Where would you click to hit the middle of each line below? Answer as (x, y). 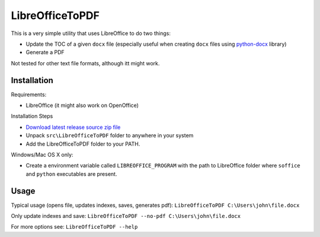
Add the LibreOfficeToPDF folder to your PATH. (83, 144)
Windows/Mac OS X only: (42, 154)
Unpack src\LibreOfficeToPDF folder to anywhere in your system (110, 135)
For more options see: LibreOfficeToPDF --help (74, 227)
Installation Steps (32, 116)
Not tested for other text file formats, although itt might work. (85, 63)
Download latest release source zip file (73, 127)
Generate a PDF (45, 52)
